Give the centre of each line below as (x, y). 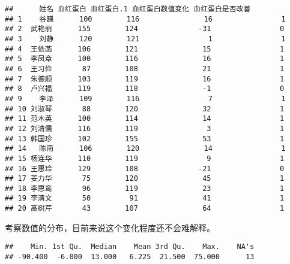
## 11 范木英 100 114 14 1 (145, 119)
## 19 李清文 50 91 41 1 (145, 198)
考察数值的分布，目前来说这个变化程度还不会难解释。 (110, 227)
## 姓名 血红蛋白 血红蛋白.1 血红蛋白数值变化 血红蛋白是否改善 (128, 9)
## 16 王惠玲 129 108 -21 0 (145, 169)
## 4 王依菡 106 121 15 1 (145, 49)
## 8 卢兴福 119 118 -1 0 (145, 89)
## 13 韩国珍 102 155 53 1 (145, 139)
